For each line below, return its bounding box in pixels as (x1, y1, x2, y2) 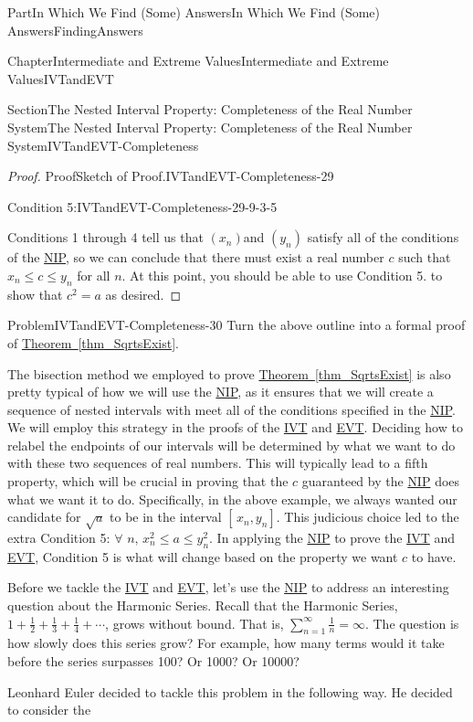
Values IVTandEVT (7, 69, 114, 88)
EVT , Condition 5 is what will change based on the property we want (7, 547, 398, 566)
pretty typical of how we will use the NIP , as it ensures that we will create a (7, 382, 434, 401)
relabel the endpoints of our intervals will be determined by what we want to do (7, 435, 456, 454)
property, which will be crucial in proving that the (7, 472, 289, 491)
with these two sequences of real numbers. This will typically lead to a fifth (7, 453, 428, 472)
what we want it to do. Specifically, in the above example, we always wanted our (7, 489, 457, 508)
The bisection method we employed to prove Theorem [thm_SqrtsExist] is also (7, 364, 451, 383)
